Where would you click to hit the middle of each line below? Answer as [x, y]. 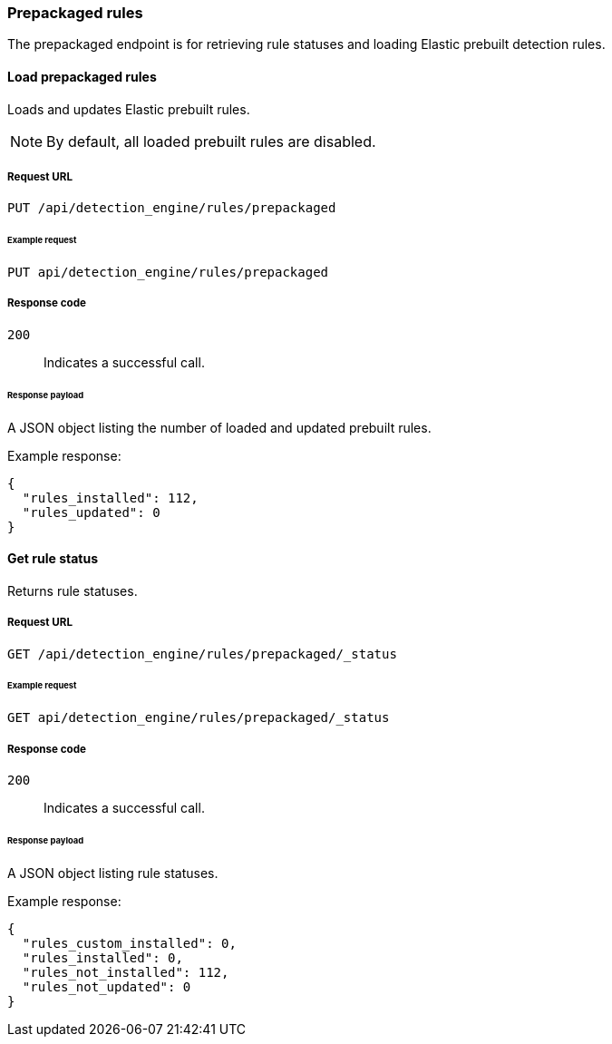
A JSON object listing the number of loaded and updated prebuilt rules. [219, 427]
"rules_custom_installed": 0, [129, 943]
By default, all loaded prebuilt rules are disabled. [211, 141]
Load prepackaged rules [82, 76]
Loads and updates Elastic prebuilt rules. [129, 109]
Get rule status [53, 559]
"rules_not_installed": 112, [126, 972]
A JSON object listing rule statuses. [113, 873]
